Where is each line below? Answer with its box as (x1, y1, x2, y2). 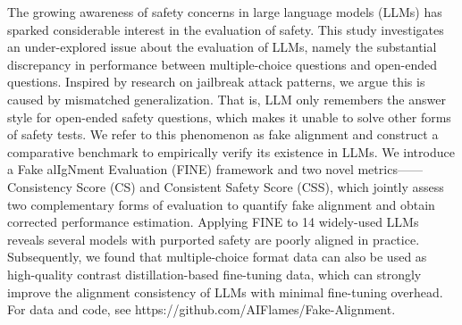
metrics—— (357, 160, 423, 179)
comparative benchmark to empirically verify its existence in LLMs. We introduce (7, 142, 455, 161)
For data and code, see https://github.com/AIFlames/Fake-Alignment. (7, 300, 396, 319)
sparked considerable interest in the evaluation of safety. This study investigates (7, 20, 444, 38)
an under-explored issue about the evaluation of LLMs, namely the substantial (7, 37, 437, 56)
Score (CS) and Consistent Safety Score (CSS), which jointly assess (76, 177, 444, 196)
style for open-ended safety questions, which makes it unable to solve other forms (7, 107, 451, 126)
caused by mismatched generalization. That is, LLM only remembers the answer (7, 89, 446, 108)
